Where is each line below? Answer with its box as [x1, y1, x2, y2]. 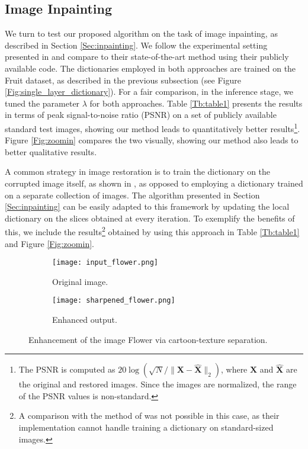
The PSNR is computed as [18, 363, 115, 376]
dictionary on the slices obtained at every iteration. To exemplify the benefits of [5, 211, 295, 224]
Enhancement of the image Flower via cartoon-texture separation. [28, 333, 268, 345]
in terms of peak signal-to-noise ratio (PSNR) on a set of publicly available [5, 108, 277, 121]
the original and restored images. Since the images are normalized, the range [18, 378, 297, 390]
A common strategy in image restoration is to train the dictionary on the [5, 165, 271, 178]
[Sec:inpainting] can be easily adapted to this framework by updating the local [5, 200, 290, 213]
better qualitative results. [5, 145, 97, 158]
